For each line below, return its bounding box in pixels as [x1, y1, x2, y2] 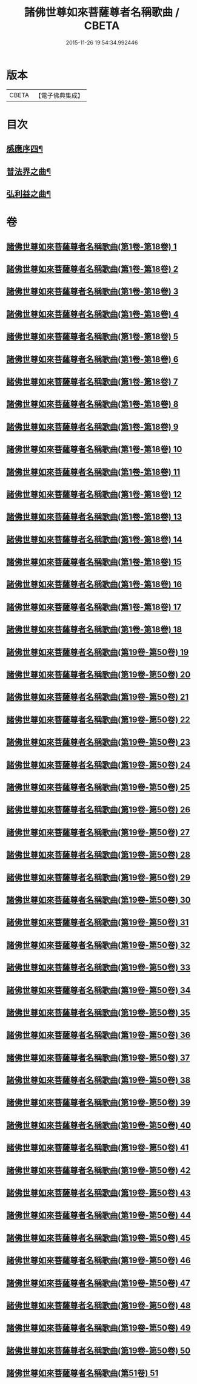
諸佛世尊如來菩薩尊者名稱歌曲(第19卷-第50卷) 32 [6, 940, 191, 950]
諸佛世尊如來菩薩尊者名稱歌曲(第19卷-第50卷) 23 [6, 737, 191, 747]
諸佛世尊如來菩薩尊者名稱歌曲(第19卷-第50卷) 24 [6, 759, 191, 770]
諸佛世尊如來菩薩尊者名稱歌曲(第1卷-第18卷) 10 [6, 444, 182, 455]
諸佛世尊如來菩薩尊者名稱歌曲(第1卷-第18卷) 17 [6, 602, 182, 612]
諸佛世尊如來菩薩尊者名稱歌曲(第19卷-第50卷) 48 [6, 1300, 191, 1311]
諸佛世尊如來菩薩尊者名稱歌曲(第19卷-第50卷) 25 [6, 782, 190, 792]
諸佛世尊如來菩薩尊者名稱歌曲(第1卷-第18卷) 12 [6, 489, 182, 500]
